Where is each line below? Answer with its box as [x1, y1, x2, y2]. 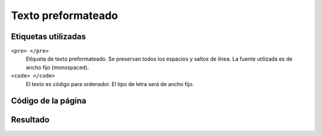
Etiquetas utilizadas [11, 31, 86, 42]
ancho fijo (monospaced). [26, 64, 89, 71]
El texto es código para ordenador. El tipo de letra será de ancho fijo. [26, 80, 194, 87]
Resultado [11, 115, 50, 125]
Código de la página [11, 96, 86, 106]
